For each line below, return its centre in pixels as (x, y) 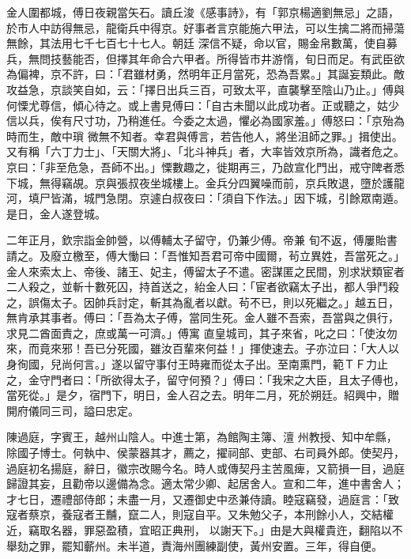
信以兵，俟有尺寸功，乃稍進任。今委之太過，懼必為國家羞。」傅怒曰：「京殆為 (205, 121)
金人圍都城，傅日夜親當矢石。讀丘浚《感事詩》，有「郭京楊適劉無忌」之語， (203, 12)
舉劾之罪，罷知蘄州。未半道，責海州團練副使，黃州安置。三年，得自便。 (194, 545)
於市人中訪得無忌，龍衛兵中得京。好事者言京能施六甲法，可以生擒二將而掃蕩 (205, 27)
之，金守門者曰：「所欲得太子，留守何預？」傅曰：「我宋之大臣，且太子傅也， (205, 379)
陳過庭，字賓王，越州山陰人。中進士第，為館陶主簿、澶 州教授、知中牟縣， (202, 437)
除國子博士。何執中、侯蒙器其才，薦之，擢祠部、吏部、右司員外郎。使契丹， (205, 453)
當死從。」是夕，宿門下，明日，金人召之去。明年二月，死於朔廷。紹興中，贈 (203, 395)
